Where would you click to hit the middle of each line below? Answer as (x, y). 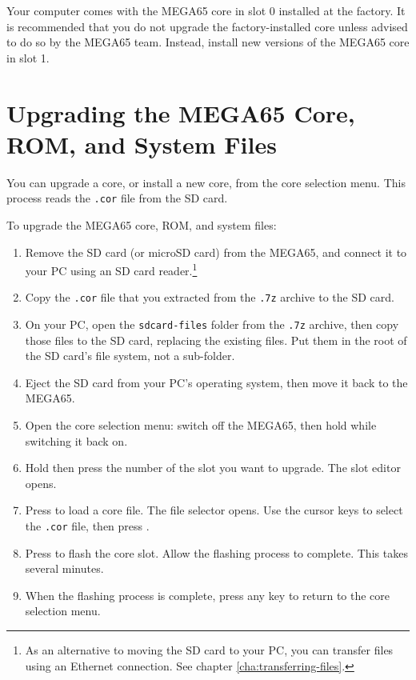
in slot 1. (28, 57)
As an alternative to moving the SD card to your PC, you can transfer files (209, 650)
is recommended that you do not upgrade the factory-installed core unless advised (207, 26)
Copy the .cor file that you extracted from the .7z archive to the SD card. (210, 297)
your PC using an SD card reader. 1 (111, 269)
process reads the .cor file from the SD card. (117, 198)
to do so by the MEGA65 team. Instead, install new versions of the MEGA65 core (208, 42)
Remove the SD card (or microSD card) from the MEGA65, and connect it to (216, 252)
